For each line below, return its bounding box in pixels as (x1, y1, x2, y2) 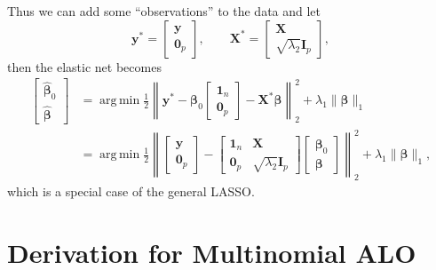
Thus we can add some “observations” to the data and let (7, 2, 321, 20)
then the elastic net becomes (7, 57, 162, 75)
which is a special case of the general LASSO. (7, 181, 255, 200)
